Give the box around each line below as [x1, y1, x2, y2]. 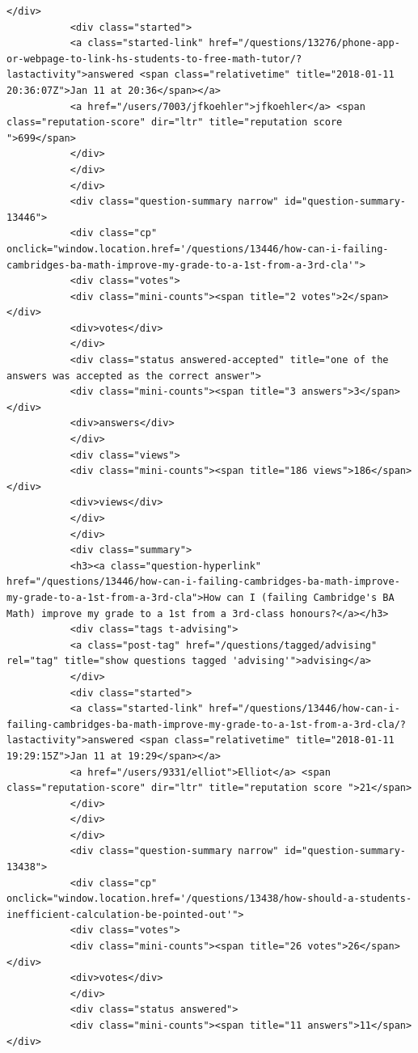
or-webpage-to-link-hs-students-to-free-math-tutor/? [6, 53, 302, 65]
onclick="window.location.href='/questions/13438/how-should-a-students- [6, 893, 412, 905]
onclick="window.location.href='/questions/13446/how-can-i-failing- [6, 243, 389, 255]
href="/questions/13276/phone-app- [209, 37, 400, 49]
